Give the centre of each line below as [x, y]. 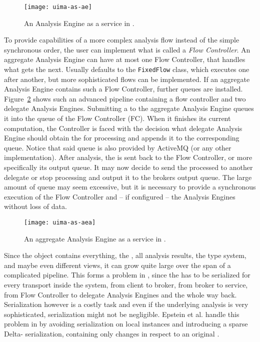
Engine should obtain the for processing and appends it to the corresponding [122, 138]
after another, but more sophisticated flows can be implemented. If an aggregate [127, 79]
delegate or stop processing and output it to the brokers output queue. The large [128, 177]
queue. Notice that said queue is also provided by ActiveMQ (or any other [118, 147]
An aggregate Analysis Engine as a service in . [95, 238]
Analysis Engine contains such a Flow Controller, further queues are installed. [123, 89]
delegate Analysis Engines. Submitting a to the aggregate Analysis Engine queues [129, 108]
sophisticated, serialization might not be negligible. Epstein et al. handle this [122, 314]
